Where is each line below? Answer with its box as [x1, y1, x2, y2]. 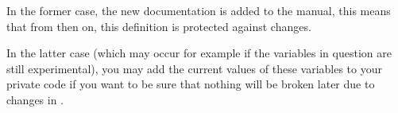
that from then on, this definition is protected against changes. [6, 18, 311, 34]
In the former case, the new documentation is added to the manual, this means [6, 2, 391, 18]
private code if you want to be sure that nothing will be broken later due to [6, 76, 375, 92]
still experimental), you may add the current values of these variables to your [6, 60, 382, 76]
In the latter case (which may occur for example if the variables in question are [6, 45, 392, 61]
